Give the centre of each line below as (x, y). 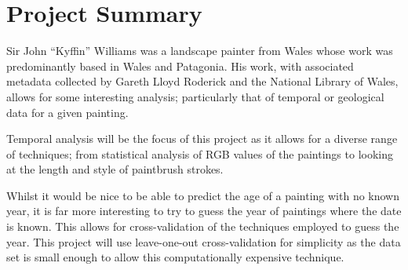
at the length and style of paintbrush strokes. (115, 169)
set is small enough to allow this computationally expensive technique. (175, 257)
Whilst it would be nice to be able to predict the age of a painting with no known (203, 195)
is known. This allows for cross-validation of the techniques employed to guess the (203, 226)
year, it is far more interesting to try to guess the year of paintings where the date (204, 211)
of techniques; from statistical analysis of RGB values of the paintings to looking (200, 153)
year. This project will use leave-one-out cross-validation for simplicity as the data (204, 241)
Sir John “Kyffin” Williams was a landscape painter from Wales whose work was (200, 51)
